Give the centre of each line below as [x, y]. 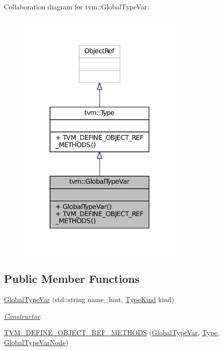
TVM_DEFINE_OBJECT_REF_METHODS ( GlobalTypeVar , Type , [112, 332]
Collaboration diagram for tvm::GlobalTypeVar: [77, 6]
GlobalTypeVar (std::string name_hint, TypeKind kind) [89, 299]
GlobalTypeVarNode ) [36, 342]
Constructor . [23, 316]
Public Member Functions [72, 279]
